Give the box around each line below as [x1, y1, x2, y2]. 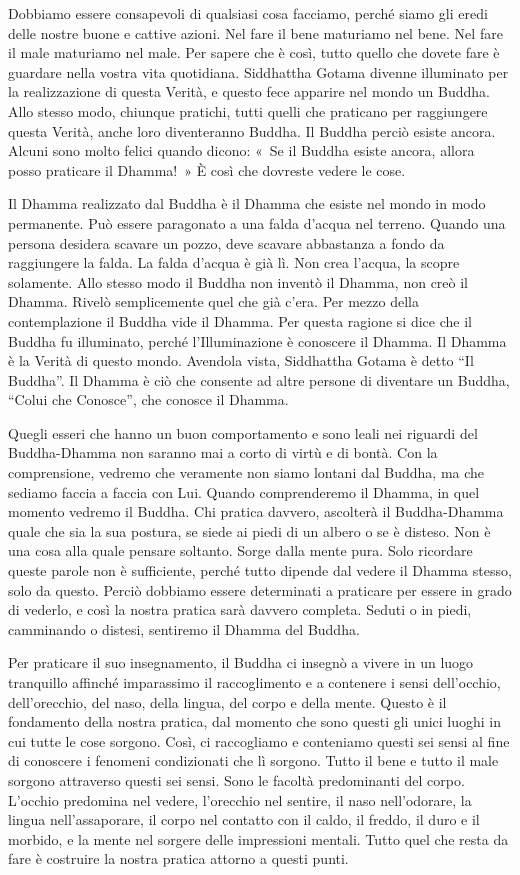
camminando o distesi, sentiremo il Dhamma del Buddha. [8, 618, 360, 639]
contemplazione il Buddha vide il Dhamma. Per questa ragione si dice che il [8, 310, 472, 331]
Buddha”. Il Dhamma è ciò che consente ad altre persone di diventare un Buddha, [8, 369, 510, 390]
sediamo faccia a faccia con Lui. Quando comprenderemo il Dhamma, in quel [8, 481, 480, 502]
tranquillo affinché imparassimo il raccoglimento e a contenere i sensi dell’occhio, [8, 672, 501, 692]
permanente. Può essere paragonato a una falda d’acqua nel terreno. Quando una [8, 212, 506, 233]
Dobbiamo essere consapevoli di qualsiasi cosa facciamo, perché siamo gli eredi [8, 3, 488, 23]
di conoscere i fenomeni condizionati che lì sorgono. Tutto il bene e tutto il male [8, 750, 499, 771]
